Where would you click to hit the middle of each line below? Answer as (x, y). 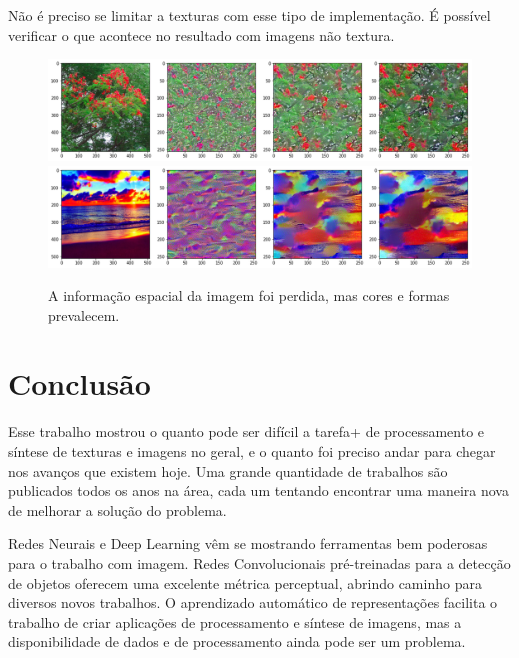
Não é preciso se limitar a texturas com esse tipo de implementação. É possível (249, 15)
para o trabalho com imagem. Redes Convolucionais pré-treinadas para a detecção (259, 562)
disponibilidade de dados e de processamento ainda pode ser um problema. (237, 641)
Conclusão (79, 383)
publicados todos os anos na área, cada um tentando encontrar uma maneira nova (258, 490)
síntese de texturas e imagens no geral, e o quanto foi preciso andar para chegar (252, 451)
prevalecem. (84, 314)
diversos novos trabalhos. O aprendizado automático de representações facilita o (253, 602)
